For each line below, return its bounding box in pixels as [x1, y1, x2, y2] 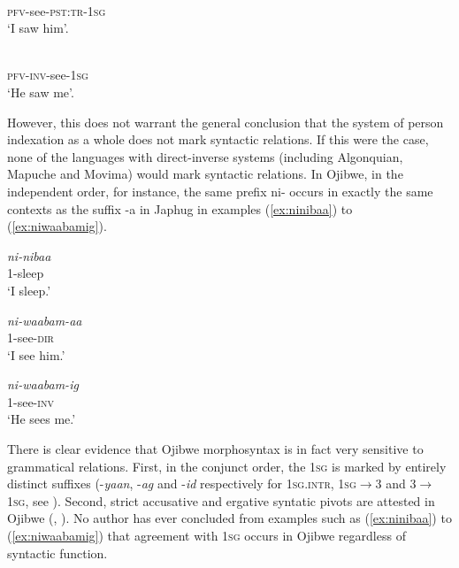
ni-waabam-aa [7, 311, 82, 329]
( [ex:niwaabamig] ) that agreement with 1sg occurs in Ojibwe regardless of [7, 526, 406, 545]
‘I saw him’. [7, 19, 69, 37]
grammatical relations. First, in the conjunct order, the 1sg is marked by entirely [7, 457, 447, 475]
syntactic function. [7, 543, 108, 562]
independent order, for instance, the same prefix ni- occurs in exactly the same [7, 181, 433, 200]
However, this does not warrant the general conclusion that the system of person [7, 112, 444, 131]
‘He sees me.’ [7, 410, 76, 428]
